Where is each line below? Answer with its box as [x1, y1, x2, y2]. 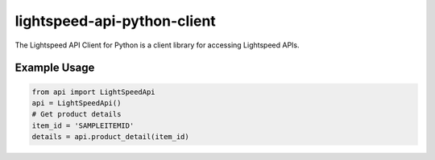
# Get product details [31, 109, 122, 119]
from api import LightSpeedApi [31, 87, 156, 96]
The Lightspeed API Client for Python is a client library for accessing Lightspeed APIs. [14, 40, 300, 50]
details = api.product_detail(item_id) [31, 133, 189, 142]
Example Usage [14, 61, 95, 75]
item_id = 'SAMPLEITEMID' [31, 121, 135, 130]
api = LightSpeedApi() [31, 98, 122, 108]
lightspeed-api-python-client [14, 12, 217, 30]
